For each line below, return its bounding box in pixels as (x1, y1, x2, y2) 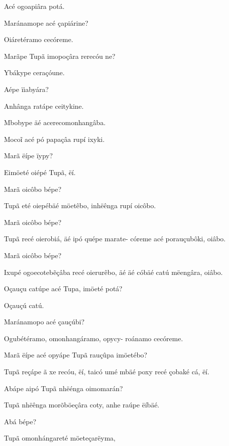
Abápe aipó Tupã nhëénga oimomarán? (4, 383, 123, 393)
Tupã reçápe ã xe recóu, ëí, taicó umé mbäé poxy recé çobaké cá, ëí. (4, 366, 210, 377)
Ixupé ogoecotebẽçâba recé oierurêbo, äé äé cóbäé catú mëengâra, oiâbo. (4, 267, 223, 277)
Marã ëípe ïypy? (4, 150, 53, 161)
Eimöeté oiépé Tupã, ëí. (4, 167, 76, 177)
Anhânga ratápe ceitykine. (4, 100, 84, 111)
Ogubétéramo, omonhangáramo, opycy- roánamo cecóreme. (4, 333, 183, 343)
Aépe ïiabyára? (4, 84, 49, 94)
